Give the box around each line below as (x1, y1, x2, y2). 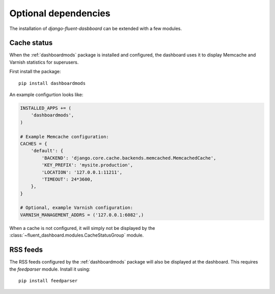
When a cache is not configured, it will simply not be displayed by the (9, 225, 155, 231)
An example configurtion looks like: (9, 92, 84, 98)
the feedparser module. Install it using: (9, 266, 91, 272)
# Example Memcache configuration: (20, 134, 109, 139)
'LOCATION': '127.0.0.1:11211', (41, 169, 122, 175)
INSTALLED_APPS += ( (20, 105, 71, 111)
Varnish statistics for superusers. (9, 59, 79, 65)
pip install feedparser (18, 278, 78, 283)
